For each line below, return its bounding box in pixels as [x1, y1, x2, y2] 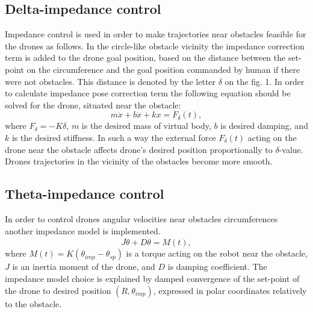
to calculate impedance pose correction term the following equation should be [5, 87, 291, 99]
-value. [279, 143, 303, 155]
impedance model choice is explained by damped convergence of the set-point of [5, 272, 300, 284]
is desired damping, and [220, 119, 308, 132]
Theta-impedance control [5, 184, 164, 203]
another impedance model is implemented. [5, 224, 161, 237]
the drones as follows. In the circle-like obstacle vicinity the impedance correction [5, 39, 305, 52]
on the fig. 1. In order [225, 75, 305, 87]
